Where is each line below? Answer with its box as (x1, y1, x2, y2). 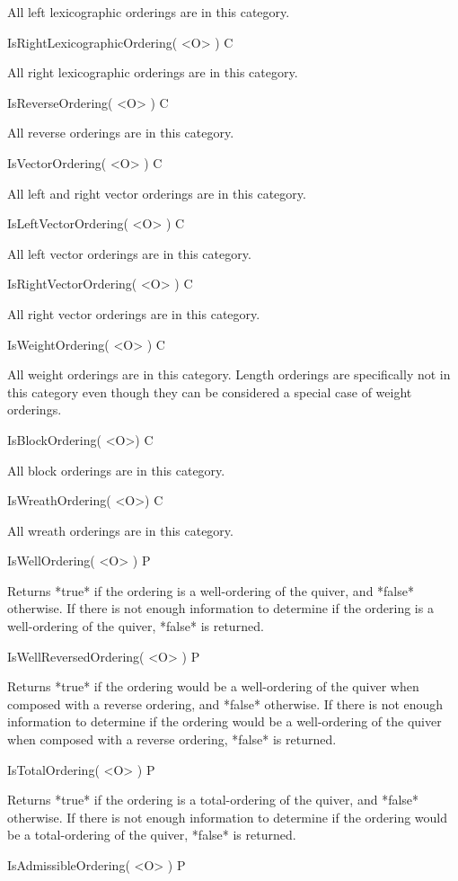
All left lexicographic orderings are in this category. (7, 3, 290, 21)
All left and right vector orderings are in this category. (7, 183, 306, 202)
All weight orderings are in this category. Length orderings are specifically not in (7, 365, 451, 384)
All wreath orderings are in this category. (7, 521, 233, 539)
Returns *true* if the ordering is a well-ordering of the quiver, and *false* (7, 581, 414, 600)
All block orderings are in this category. (7, 460, 225, 479)
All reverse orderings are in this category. (7, 123, 234, 142)
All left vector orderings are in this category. (7, 244, 251, 263)
